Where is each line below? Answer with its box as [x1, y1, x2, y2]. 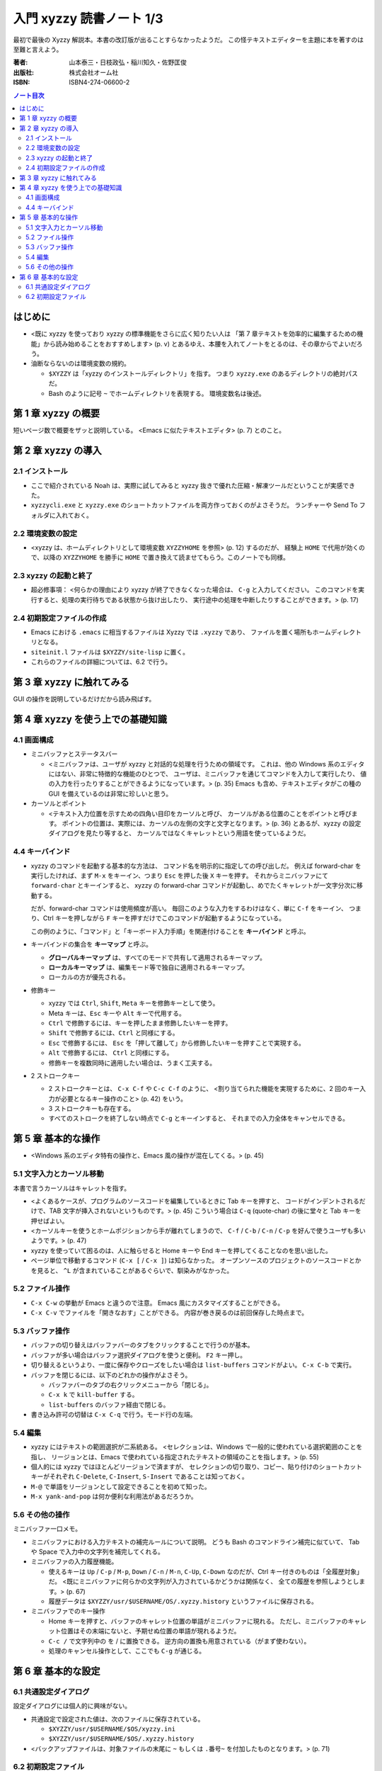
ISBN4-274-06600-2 [69, 78, 130, 86]
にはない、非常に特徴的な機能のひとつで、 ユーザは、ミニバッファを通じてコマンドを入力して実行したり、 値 [48, 769, 367, 779]
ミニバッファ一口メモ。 [13, 1524, 81, 1533]
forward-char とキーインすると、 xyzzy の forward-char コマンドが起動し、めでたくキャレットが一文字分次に [30, 881, 357, 890]
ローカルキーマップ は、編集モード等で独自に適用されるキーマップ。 [48, 963, 249, 972]
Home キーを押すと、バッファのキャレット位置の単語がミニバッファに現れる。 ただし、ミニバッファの [48, 1617, 348, 1625]
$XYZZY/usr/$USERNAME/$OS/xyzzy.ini [48, 1725, 176, 1733]
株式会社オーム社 [69, 68, 119, 77]
